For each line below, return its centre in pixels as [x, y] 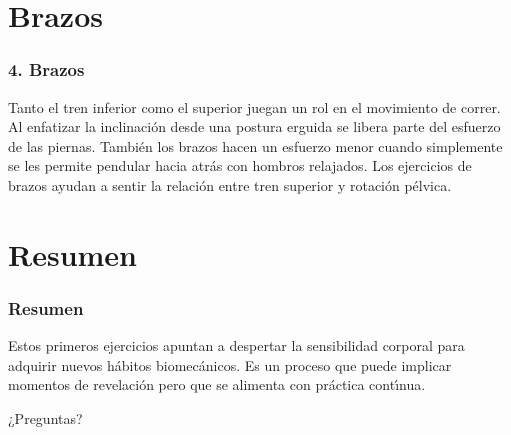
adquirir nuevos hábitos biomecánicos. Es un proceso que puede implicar [230, 364]
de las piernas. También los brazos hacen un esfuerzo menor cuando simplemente [255, 145]
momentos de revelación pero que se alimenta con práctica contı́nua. [217, 384]
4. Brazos [46, 69]
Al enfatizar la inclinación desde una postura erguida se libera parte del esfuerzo [254, 126]
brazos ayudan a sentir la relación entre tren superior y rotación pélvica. [230, 184]
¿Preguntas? [45, 417]
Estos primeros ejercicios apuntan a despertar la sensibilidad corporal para [236, 345]
